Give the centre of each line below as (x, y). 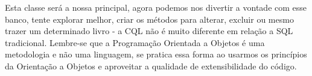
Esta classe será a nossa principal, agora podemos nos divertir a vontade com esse (156, 7)
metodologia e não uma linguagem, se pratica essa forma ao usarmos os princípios (156, 54)
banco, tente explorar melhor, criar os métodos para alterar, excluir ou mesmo (149, 19)
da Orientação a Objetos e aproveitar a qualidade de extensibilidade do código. (151, 66)
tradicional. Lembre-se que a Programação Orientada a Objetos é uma (135, 42)
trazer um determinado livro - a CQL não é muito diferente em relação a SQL (149, 31)
